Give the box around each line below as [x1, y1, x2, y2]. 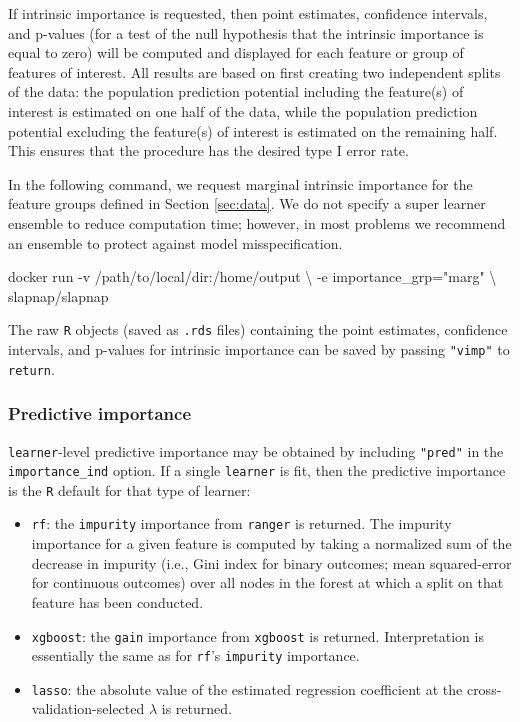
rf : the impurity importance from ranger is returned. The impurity [31, 513, 452, 534]
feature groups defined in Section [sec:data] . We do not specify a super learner [8, 193, 486, 214]
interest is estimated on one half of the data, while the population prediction [8, 100, 478, 121]
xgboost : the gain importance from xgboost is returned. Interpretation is [31, 625, 484, 646]
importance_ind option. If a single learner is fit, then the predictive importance [8, 460, 506, 481]
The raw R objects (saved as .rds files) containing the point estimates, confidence [8, 319, 508, 340]
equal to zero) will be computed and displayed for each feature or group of [8, 42, 464, 63]
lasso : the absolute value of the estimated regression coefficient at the [31, 678, 463, 699]
